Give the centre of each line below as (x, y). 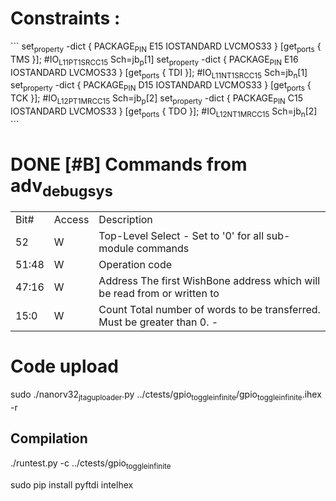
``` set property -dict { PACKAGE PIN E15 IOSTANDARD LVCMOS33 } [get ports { (166, 47)
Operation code (135, 265)
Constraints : (65, 18)
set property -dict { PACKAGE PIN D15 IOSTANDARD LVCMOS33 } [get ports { (161, 86)
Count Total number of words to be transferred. (209, 310)
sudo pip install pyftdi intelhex (72, 484)
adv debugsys (61, 187)
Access (71, 220)
